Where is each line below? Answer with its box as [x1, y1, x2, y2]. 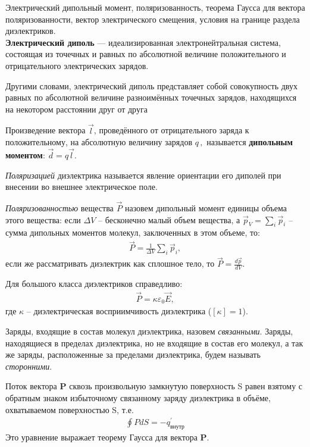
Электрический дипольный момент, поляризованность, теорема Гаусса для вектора [5, 1, 305, 13]
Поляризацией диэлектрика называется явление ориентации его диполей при [5, 168, 281, 181]
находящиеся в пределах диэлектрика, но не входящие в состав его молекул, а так [5, 336, 303, 349]
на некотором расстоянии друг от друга [5, 102, 148, 115]
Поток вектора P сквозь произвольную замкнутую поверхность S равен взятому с [5, 380, 303, 392]
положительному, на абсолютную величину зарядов [5, 136, 193, 148]
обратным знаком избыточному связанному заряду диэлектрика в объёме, [5, 391, 271, 404]
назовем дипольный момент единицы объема [124, 201, 287, 214]
